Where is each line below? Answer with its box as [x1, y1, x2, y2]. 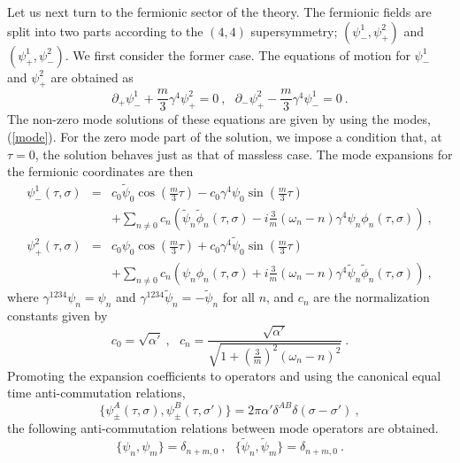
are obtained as [50, 67, 134, 86]
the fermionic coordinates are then [7, 162, 194, 181]
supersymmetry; [250, 21, 338, 40]
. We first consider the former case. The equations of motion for [65, 45, 410, 64]
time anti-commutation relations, [7, 383, 186, 402]
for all [222, 288, 255, 306]
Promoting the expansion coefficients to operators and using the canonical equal [7, 366, 441, 384]
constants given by [7, 306, 108, 324]
